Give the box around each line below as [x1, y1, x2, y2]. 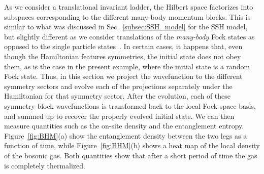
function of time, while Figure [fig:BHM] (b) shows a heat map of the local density [4, 140, 260, 151]
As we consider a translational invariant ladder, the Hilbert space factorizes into [4, 2, 253, 12]
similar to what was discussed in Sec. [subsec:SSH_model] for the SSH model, [4, 21, 248, 32]
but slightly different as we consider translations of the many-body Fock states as [4, 31, 255, 41]
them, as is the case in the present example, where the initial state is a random [4, 61, 250, 71]
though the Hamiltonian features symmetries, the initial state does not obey [4, 51, 241, 61]
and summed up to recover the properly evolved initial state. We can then [4, 110, 235, 121]
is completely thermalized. [4, 160, 85, 170]
